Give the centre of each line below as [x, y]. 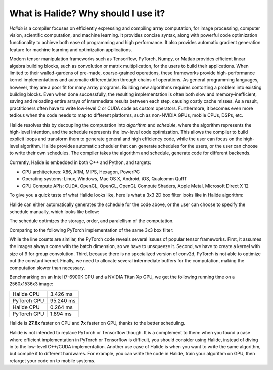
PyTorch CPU [28, 300]
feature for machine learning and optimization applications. [71, 49]
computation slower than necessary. [47, 268]
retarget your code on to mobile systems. [52, 361]
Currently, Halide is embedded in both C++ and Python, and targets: [80, 162]
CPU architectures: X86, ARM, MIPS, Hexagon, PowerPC [81, 172]
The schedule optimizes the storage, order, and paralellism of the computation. [92, 221]
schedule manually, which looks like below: [54, 211]
